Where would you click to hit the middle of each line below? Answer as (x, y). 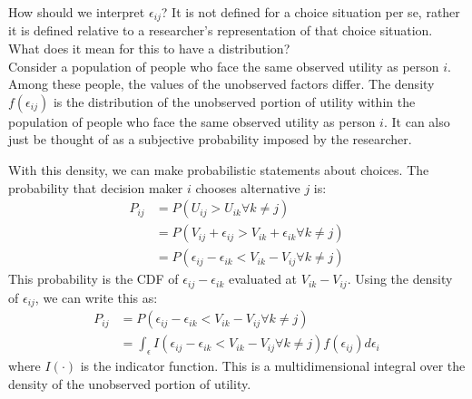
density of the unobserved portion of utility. (130, 383)
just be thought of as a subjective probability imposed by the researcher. (210, 139)
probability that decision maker (96, 187)
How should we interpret (77, 12)
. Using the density (400, 279)
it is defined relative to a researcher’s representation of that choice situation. (221, 30)
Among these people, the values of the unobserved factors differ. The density (221, 84)
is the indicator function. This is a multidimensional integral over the (273, 366)
